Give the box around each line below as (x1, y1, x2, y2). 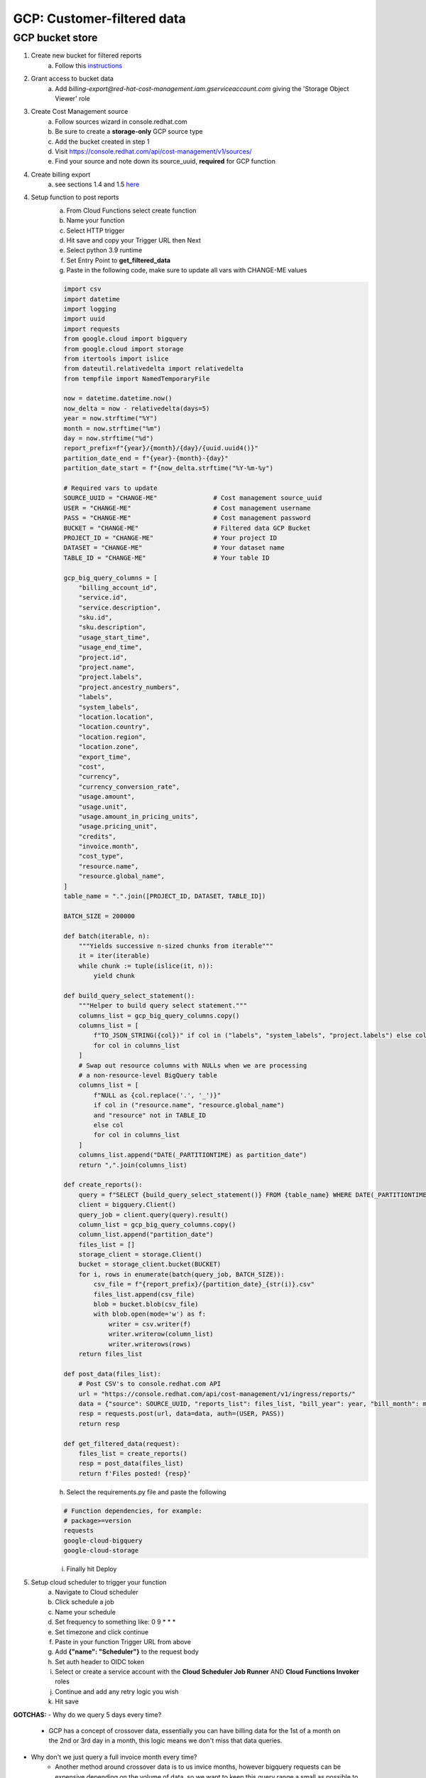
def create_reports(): (63, 1181, 143, 1189)
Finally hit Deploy (66, 1565, 117, 1573)
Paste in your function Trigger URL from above (55, 1637, 192, 1646)
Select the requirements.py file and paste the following (66, 1487, 226, 1496)
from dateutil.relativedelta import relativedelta (63, 365, 244, 373)
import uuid (63, 315, 106, 323)
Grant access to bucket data (31, 75, 114, 83)
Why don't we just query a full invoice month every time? (31, 1752, 197, 1761)
